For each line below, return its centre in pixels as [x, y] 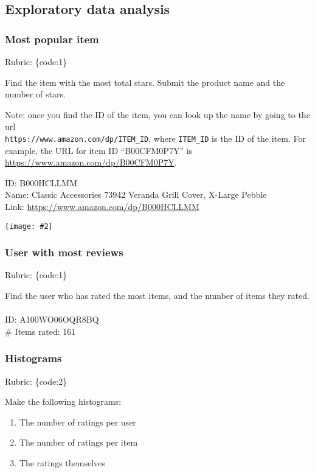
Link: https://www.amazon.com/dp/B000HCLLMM [102, 206]
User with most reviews [64, 252]
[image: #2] [29, 226]
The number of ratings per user [78, 422]
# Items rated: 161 [40, 331]
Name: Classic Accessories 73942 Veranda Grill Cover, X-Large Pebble [136, 194]
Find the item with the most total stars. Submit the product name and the [145, 82]
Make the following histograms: [63, 401]
